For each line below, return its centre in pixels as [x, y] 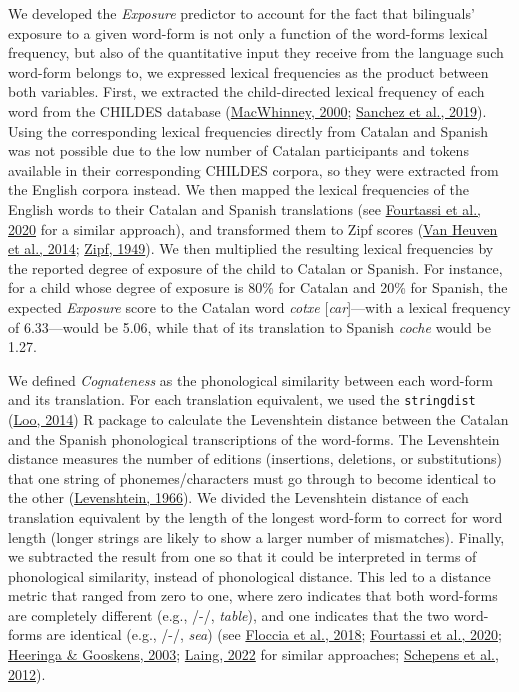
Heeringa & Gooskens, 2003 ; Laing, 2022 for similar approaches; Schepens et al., [253, 654]
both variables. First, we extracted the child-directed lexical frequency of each [246, 91]
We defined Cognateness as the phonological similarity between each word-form [250, 379]
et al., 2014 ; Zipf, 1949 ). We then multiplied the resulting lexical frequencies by [251, 248]
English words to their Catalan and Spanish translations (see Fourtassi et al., [244, 208]
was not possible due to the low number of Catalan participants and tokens [238, 150]
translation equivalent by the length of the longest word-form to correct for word [255, 516]
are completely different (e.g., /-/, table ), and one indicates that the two [229, 614]
